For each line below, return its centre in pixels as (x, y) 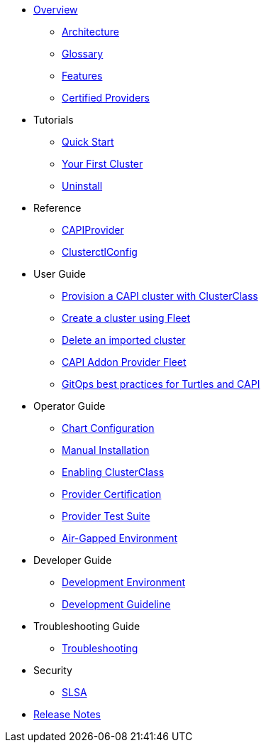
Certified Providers (106, 98)
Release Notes (67, 714)
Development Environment (124, 582)
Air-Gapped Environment (120, 538)
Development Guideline (116, 604)
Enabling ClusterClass (113, 472)
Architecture (91, 32)
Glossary (83, 54)
